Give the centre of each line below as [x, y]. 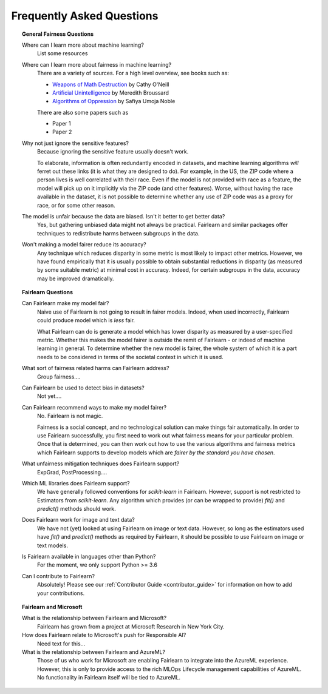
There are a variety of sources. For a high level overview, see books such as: [133, 73]
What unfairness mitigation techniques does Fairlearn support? [101, 463]
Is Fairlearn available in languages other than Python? [89, 557]
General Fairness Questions [58, 34]
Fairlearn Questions [47, 292]
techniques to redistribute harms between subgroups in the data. [118, 233]
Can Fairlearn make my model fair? [66, 303]
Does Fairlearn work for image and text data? [78, 520]
